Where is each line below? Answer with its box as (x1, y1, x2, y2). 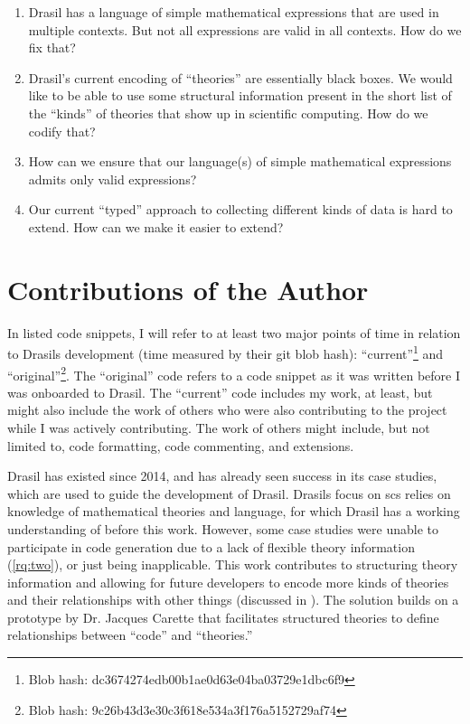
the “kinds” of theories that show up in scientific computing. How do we (28, 103, 428, 122)
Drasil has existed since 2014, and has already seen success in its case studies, (7, 466, 437, 485)
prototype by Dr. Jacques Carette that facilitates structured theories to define (7, 607, 439, 626)
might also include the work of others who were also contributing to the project (7, 400, 447, 419)
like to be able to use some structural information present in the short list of (28, 86, 452, 105)
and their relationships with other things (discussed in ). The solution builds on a (7, 590, 459, 609)
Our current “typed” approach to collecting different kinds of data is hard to (28, 200, 453, 219)
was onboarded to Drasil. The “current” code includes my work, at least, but (7, 382, 433, 401)
